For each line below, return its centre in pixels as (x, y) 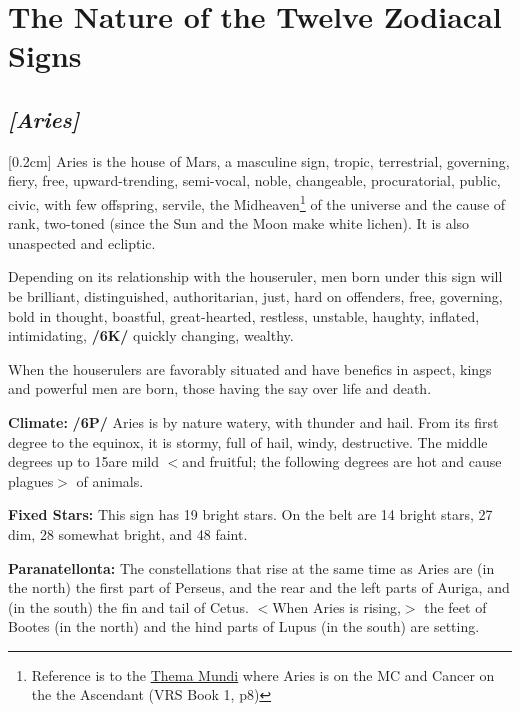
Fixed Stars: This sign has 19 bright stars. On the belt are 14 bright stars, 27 (250, 514)
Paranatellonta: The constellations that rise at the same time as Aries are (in (251, 567)
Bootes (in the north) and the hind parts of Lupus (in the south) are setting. (244, 626)
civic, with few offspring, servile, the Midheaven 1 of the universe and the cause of (257, 202)
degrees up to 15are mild (84, 461)
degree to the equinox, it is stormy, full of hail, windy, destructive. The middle (248, 441)
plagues (31, 480)
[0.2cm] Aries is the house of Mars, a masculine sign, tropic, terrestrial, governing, (259, 160)
